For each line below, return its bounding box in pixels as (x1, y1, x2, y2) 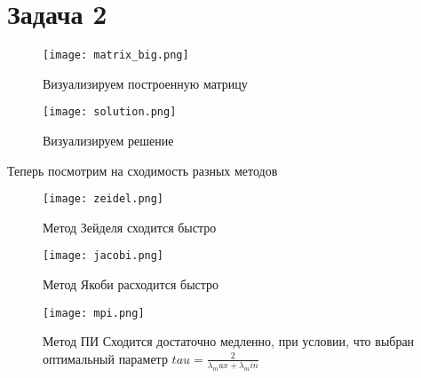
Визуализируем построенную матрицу (43, 74, 248, 92)
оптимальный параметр (43, 349, 168, 367)
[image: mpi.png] (43, 306, 145, 319)
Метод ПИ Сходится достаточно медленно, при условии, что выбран (43, 332, 415, 350)
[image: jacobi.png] (43, 249, 164, 263)
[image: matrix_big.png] (43, 49, 189, 62)
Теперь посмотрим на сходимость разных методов (7, 161, 278, 179)
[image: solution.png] (43, 106, 177, 119)
